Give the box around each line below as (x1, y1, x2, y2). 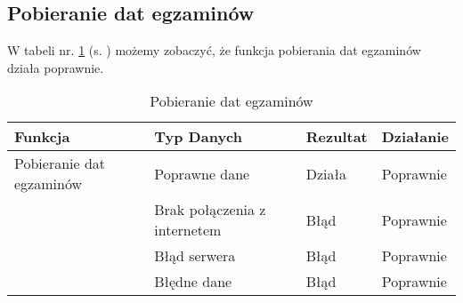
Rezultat (305, 126, 368, 148)
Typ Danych (154, 126, 242, 148)
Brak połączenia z (154, 199, 266, 220)
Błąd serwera (154, 245, 236, 267)
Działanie (381, 126, 449, 148)
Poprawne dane (154, 163, 250, 184)
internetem (154, 219, 222, 241)
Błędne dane (154, 271, 232, 292)
